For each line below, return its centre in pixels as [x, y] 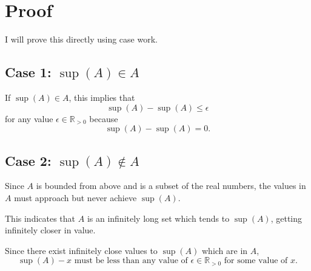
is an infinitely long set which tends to [158, 218]
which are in [225, 250]
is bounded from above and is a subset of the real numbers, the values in [171, 186]
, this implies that [102, 97]
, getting [286, 218]
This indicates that [40, 218]
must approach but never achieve [75, 197]
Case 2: [28, 160]
